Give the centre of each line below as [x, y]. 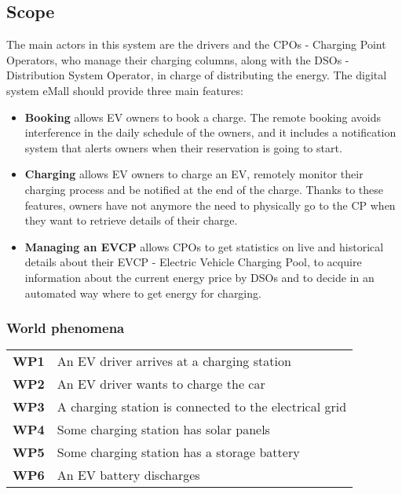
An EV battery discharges [128, 475]
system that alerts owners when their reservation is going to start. [183, 147]
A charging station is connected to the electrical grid [202, 407]
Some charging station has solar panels [163, 430]
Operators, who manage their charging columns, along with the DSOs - [178, 59]
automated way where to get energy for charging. [143, 293]
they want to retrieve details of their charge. [131, 220]
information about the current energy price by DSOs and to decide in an [199, 277]
